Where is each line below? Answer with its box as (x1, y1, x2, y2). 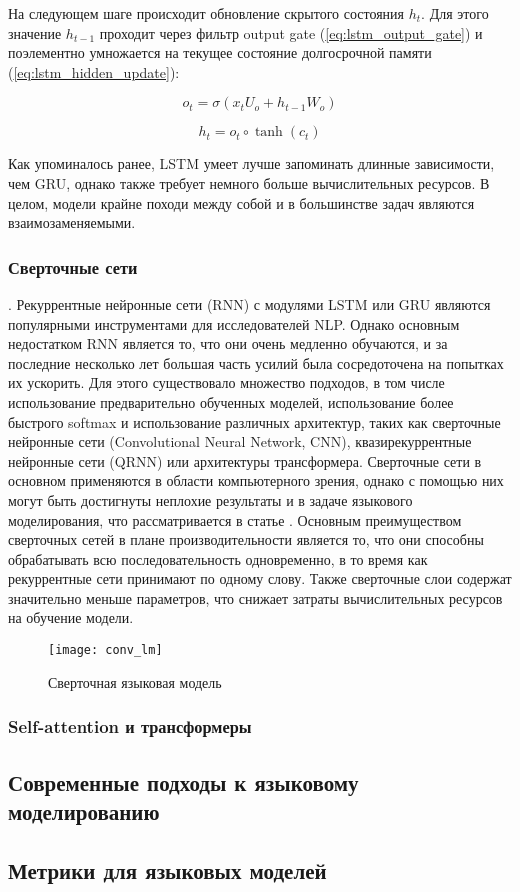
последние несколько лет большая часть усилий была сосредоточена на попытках (8, 352, 504, 373)
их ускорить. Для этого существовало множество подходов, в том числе (8, 372, 445, 393)
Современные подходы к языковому (8, 766, 359, 797)
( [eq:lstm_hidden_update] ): (8, 61, 180, 82)
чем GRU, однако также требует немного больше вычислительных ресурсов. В (8, 172, 490, 193)
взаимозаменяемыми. (8, 212, 136, 233)
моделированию (8, 795, 160, 826)
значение (8, 22, 62, 43)
